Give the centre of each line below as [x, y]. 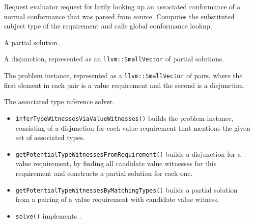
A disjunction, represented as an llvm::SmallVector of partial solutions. [114, 59]
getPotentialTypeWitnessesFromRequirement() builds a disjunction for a [128, 154]
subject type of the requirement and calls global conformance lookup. [108, 26]
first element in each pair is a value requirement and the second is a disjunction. [125, 85]
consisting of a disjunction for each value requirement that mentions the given [133, 127]
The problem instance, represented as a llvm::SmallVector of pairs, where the [123, 75]
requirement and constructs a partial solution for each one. [104, 173]
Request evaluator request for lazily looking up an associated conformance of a [122, 6]
